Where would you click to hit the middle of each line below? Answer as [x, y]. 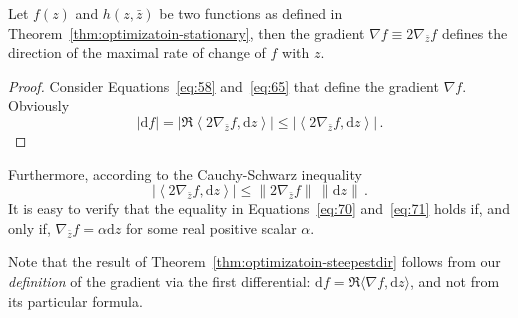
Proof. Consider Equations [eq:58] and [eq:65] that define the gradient [223, 85]
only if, [29, 227]
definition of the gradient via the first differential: [159, 280]
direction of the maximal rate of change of [137, 52]
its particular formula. [75, 300]
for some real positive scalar [211, 227]
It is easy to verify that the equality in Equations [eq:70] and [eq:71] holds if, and [259, 208]
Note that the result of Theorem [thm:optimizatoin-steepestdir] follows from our [254, 261]
